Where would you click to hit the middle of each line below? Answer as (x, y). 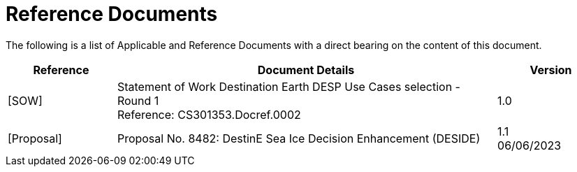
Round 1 (138, 100)
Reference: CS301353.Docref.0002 (209, 114)
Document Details (306, 70)
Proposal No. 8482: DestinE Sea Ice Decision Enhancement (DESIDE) (299, 138)
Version (551, 70)
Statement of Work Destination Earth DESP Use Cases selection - (288, 86)
